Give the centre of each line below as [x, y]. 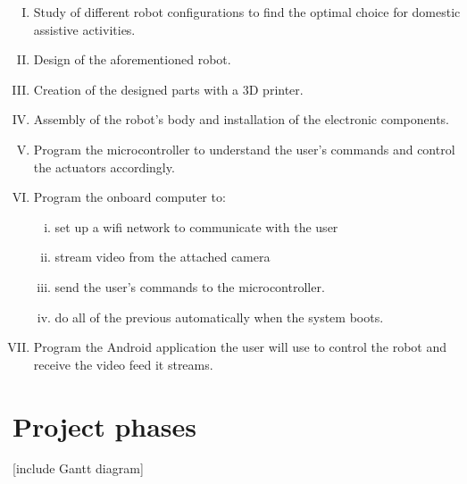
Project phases [105, 426]
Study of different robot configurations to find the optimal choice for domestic [247, 12]
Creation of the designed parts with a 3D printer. [168, 89]
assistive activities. [84, 29]
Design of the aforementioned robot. [132, 59]
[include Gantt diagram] [78, 468]
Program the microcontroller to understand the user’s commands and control [244, 149]
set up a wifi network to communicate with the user [196, 226]
